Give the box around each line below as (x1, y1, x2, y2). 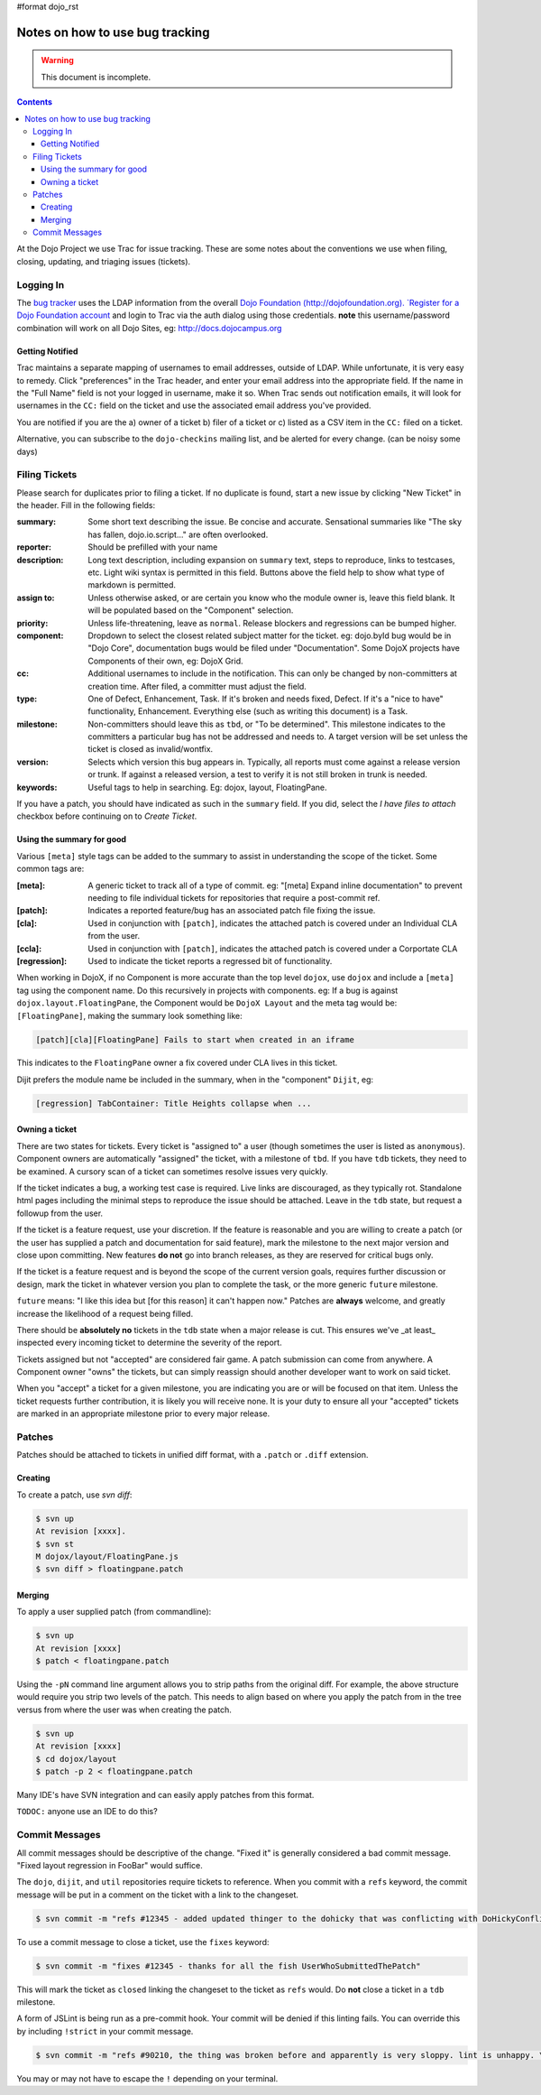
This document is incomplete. (41, 71, 151, 82)
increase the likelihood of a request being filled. (16, 1308, 194, 1319)
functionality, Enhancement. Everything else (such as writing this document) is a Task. (87, 706, 408, 717)
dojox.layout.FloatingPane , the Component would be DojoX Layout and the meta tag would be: (16, 997, 398, 1008)
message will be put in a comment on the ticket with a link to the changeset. (16, 1889, 299, 1900)
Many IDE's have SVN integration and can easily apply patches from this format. (16, 1790, 315, 1800)
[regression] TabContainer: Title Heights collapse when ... (35, 1098, 312, 1108)
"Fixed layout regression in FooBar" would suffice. (16, 1859, 203, 1870)
